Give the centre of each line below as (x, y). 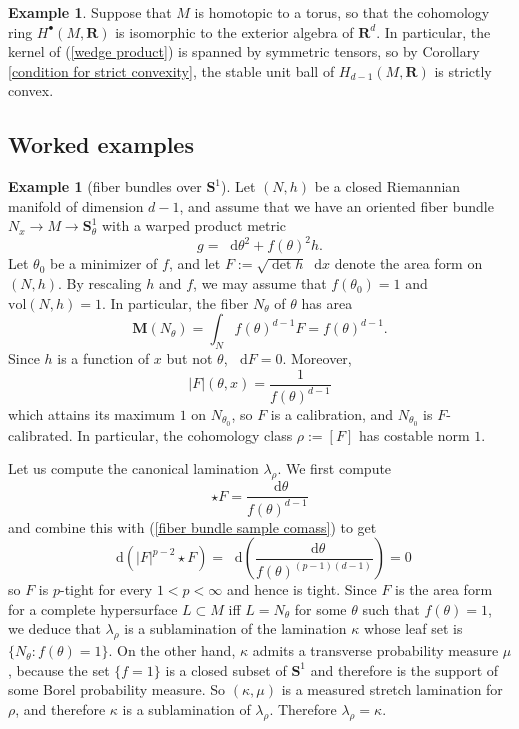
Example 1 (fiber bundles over (105, 186)
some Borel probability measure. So (117, 689)
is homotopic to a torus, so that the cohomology (342, 12)
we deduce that (54, 628)
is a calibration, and (332, 414)
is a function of (103, 358)
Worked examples (101, 144)
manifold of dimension (76, 205)
